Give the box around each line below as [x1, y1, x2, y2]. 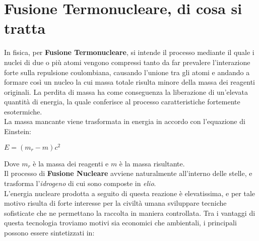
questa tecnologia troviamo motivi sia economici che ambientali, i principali [4, 217, 237, 228]
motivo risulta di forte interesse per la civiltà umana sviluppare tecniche [4, 198, 227, 208]
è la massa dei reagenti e [33, 158, 109, 168]
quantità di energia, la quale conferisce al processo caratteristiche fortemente [4, 96, 240, 107]
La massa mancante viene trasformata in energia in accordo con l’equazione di [4, 116, 245, 127]
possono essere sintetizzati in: [4, 227, 95, 237]
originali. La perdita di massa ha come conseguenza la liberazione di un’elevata [4, 86, 248, 97]
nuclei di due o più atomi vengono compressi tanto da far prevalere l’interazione [4, 56, 250, 67]
